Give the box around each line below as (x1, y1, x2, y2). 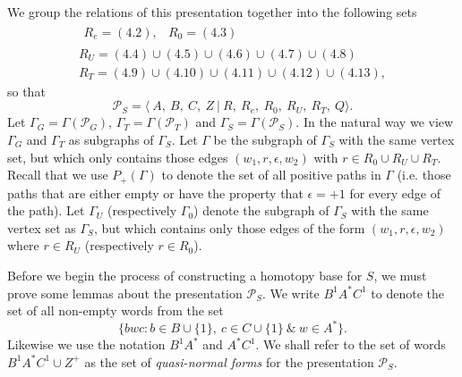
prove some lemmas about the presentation (7, 283, 243, 302)
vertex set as (7, 218, 76, 237)
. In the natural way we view (295, 113, 454, 131)
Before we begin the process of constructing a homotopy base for (7, 265, 363, 284)
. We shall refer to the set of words (255, 335, 446, 354)
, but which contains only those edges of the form (93, 218, 365, 237)
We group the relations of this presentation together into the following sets (7, 3, 417, 21)
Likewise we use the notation (7, 335, 166, 354)
